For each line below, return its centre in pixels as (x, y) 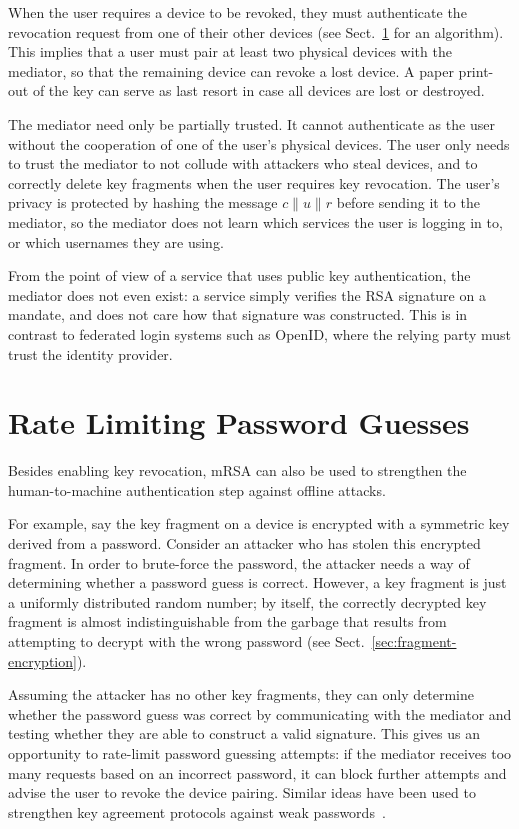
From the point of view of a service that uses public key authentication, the (239, 275)
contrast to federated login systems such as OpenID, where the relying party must (259, 333)
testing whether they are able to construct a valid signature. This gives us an (244, 733)
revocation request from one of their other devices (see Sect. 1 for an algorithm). (256, 31)
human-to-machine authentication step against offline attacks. (197, 489)
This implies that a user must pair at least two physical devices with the (230, 51)
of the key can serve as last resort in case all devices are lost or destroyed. (258, 90)
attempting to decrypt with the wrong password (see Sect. (186, 640)
